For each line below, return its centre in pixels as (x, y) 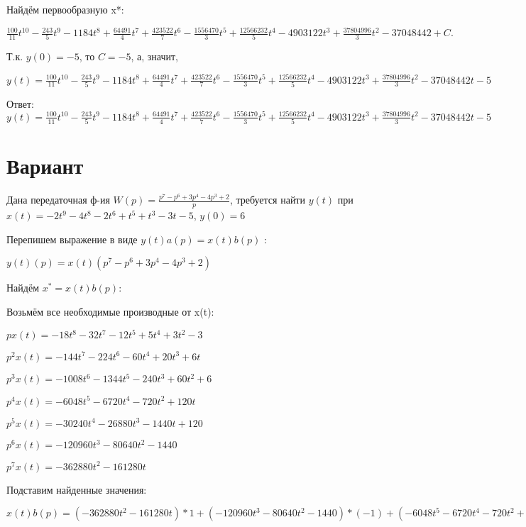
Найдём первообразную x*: (65, 9)
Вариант (45, 166)
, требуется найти (267, 200)
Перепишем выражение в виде (72, 239)
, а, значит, (154, 56)
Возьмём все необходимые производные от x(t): (110, 311)
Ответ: (20, 103)
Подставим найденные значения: (77, 489)
